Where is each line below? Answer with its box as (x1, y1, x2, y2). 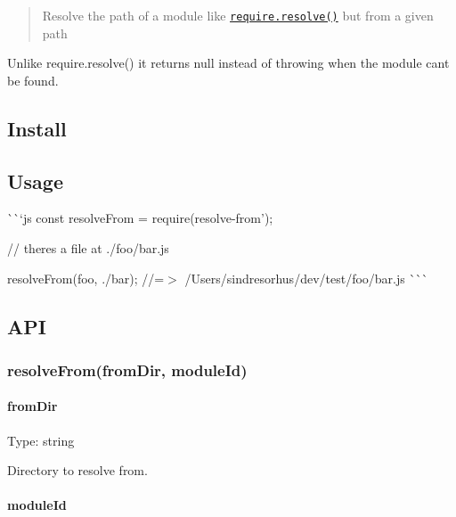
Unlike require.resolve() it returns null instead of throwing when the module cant (7, 53, 450, 72)
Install (7, 114, 67, 142)
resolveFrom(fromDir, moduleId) (7, 358, 248, 381)
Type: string (7, 431, 75, 449)
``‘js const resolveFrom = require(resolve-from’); (7, 209, 273, 227)
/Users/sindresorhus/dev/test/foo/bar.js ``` (184, 268, 428, 287)
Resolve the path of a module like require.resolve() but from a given (42, 6, 434, 24)
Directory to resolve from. (7, 461, 148, 480)
